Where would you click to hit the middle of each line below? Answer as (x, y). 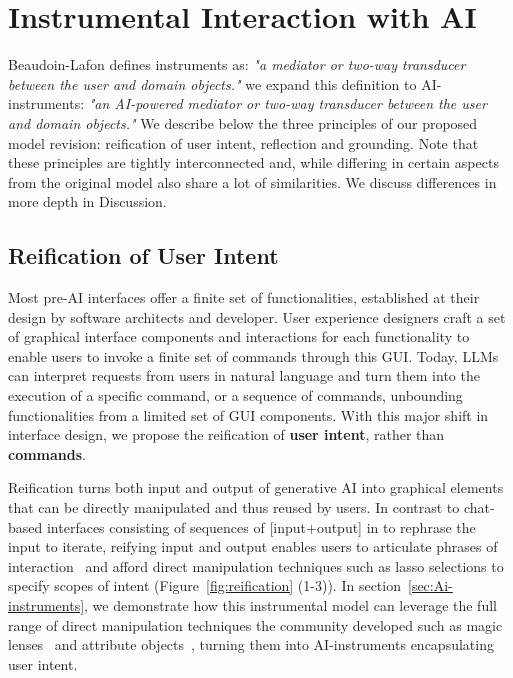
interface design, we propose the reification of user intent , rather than (226, 434)
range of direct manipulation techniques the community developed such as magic (255, 624)
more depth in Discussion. (87, 201)
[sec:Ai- (430, 585)
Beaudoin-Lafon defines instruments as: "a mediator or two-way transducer (237, 64)
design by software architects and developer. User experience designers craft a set (257, 316)
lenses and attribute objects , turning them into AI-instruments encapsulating (251, 644)
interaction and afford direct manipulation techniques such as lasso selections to (256, 565)
